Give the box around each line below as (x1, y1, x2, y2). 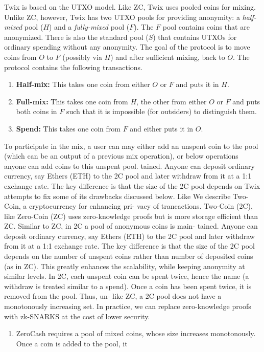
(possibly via (62, 51, 102, 62)
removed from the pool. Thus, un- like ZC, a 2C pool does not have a (4, 291, 222, 301)
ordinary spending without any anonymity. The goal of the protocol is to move (4, 41, 250, 52)
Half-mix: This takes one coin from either (16, 79, 150, 90)
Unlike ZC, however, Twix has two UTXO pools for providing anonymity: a (4, 11, 240, 22)
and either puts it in (130, 123, 194, 134)
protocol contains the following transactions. (4, 61, 142, 72)
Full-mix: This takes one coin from (16, 96, 128, 106)
